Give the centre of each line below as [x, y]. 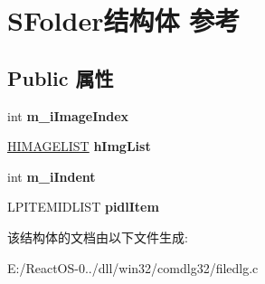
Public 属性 [61, 77]
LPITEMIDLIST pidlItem [83, 207]
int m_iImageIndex [68, 115]
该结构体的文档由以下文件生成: [98, 237]
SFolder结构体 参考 [124, 20]
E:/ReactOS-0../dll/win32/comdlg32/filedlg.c [133, 267]
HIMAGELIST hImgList [79, 146]
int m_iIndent [52, 176]
